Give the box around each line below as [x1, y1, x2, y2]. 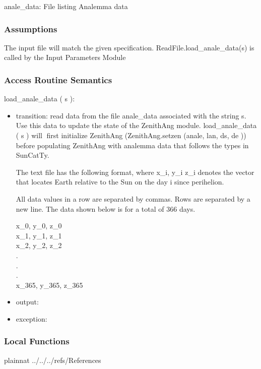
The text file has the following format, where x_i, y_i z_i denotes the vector [16, 166, 254, 177]
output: [16, 296, 39, 307]
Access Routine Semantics [4, 73, 112, 86]
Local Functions [4, 335, 70, 347]
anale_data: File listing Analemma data [4, 1, 128, 11]
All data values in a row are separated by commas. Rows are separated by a [16, 193, 250, 204]
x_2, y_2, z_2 [16, 240, 62, 251]
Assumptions [4, 22, 57, 35]
